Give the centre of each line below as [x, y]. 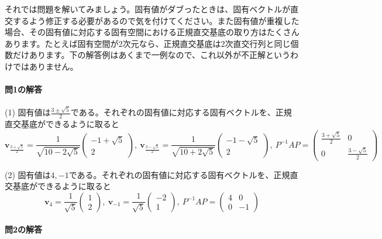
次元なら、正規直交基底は [172, 43]
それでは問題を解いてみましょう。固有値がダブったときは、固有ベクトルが [148, 9]
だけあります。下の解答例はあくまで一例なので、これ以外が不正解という [152, 55]
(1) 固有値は [28, 112]
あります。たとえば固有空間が [62, 43]
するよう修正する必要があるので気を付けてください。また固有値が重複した [156, 20]
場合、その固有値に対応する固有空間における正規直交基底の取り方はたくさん [152, 32]
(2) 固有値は [28, 174]
